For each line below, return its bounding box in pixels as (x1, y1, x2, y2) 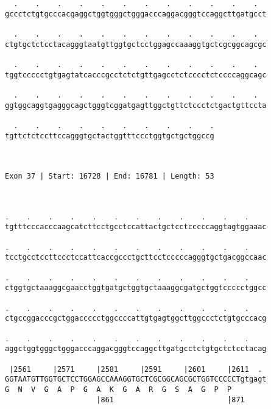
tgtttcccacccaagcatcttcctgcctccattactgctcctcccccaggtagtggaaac (5, 222, 267, 232)
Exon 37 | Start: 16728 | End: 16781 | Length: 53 (5, 172, 214, 181)
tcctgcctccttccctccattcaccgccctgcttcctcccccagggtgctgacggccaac (5, 253, 267, 262)
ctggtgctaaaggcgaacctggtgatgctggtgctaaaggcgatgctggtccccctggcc (5, 283, 267, 293)
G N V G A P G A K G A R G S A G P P (5, 385, 232, 394)
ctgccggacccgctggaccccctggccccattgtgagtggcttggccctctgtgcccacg (5, 314, 267, 323)
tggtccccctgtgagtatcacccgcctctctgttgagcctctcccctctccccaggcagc (5, 70, 267, 79)
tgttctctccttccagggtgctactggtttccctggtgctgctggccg (5, 131, 214, 140)
